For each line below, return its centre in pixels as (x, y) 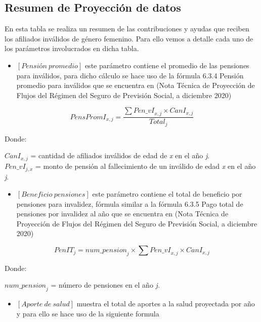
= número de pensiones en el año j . (105, 285)
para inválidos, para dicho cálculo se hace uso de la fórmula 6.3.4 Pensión (130, 75)
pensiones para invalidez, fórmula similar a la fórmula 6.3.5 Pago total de (130, 203)
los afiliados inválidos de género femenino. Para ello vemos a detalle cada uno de (129, 38)
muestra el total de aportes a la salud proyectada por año (166, 304)
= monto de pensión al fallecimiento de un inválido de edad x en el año (146, 166)
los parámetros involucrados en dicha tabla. (72, 48)
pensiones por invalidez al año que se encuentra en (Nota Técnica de (122, 214)
